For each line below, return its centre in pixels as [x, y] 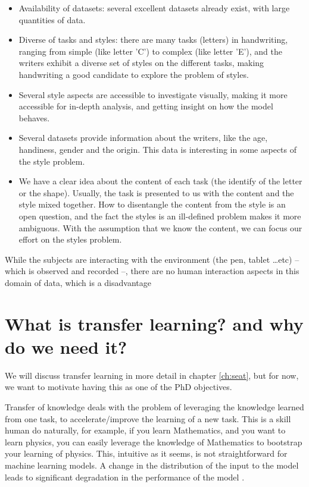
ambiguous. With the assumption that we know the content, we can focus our [160, 227]
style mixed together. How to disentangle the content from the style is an [152, 204]
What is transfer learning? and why [154, 323]
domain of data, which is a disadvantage [78, 282]
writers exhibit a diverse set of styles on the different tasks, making [141, 63]
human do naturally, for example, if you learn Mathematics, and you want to [145, 430]
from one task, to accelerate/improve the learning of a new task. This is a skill [148, 418]
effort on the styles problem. [70, 239]
